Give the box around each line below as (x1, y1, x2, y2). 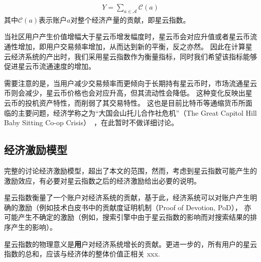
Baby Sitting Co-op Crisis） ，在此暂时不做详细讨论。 (4, 117, 178, 128)
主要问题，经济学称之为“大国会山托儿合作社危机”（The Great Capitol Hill (18, 107, 257, 118)
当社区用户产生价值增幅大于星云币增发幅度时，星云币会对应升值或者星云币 (4, 31, 250, 42)
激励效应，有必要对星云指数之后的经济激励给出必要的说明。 (4, 175, 201, 186)
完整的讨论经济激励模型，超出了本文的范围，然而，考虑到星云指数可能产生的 (4, 165, 257, 176)
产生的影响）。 (11, 221, 57, 232)
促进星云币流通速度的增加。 (4, 61, 95, 71)
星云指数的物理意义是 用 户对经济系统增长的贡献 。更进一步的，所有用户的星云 (4, 238, 257, 249)
